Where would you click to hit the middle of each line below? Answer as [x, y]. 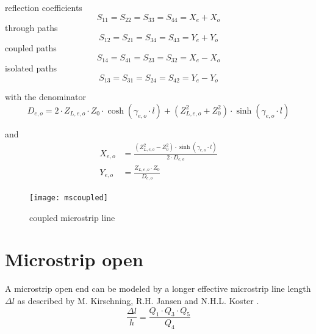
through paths [31, 28]
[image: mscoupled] [69, 198]
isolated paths [31, 68]
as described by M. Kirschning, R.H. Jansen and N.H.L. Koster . [138, 300]
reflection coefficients [44, 7]
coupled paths [31, 48]
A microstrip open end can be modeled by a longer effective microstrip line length [158, 289]
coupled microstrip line [72, 217]
